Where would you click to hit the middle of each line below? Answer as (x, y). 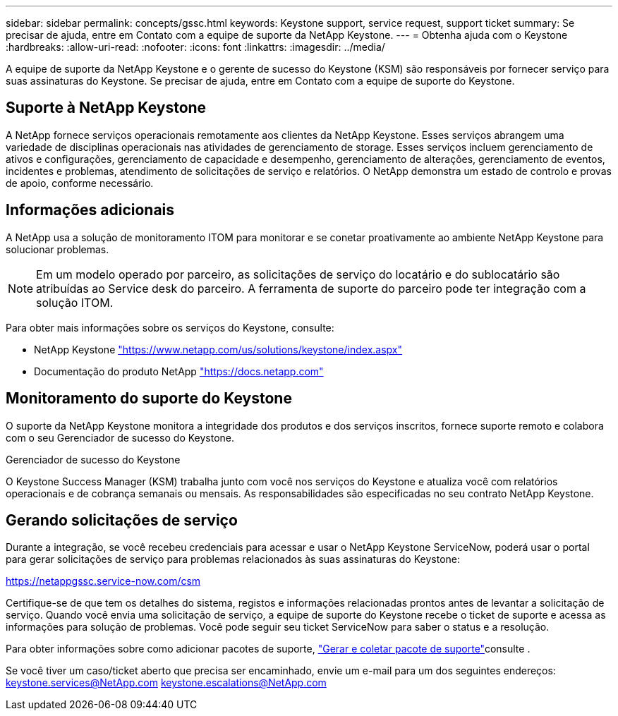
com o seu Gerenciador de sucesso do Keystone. (120, 437)
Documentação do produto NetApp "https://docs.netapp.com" (179, 371)
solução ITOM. (75, 302)
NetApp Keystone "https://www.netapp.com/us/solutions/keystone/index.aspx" (218, 349)
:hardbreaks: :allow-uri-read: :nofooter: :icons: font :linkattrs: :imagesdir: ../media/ (195, 47)
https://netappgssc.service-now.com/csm (103, 581)
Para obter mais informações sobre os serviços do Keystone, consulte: (170, 327)
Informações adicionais (90, 210)
